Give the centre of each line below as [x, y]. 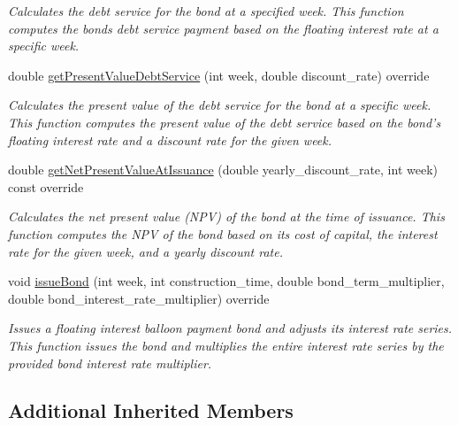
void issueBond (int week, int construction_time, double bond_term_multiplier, [226, 281]
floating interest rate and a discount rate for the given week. [170, 139]
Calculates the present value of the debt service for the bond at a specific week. [220, 105]
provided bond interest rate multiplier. [110, 363]
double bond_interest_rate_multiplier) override [139, 298]
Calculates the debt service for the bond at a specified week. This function [206, 11]
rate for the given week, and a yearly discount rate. [145, 251]
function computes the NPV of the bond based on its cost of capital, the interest [223, 233]
